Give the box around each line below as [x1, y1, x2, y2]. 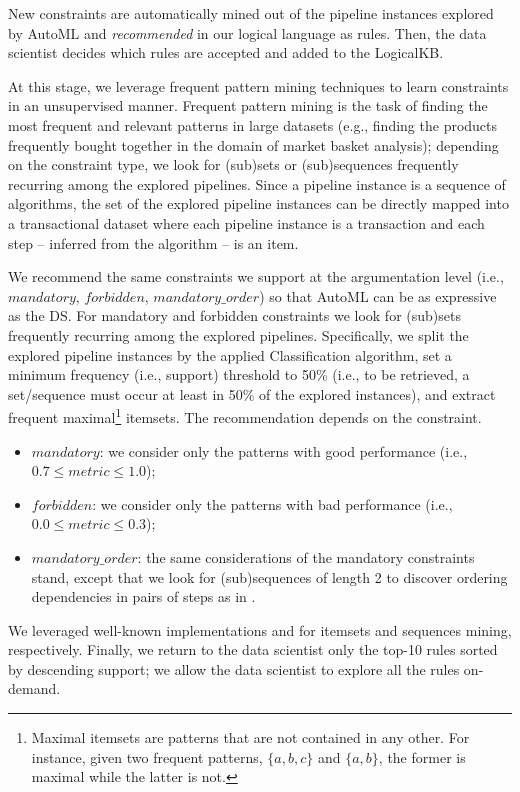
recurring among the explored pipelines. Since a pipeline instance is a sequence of [8, 173, 506, 194]
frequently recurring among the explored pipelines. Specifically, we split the [8, 324, 469, 345]
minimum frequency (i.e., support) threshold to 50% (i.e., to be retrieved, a [8, 364, 470, 385]
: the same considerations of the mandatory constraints [137, 546, 475, 567]
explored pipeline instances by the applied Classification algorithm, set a [8, 344, 452, 365]
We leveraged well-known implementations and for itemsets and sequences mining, [8, 619, 512, 640]
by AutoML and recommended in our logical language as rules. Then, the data [8, 22, 487, 43]
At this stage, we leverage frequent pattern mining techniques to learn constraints [8, 75, 509, 96]
